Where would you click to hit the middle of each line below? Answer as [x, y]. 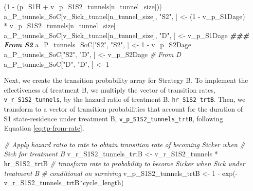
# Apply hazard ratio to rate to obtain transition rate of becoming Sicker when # [125, 144]
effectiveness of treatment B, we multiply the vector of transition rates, [110, 89]
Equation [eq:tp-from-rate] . [44, 128]
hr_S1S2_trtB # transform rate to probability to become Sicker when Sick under [125, 163]
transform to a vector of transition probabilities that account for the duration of [123, 109]
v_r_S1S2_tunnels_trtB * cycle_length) [64, 182]
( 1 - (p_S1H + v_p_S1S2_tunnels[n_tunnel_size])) [83, 6]
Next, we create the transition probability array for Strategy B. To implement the [126, 80]
